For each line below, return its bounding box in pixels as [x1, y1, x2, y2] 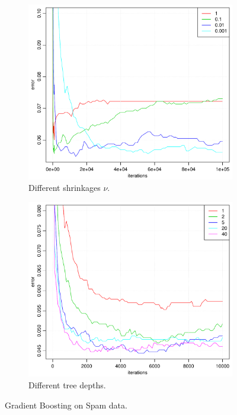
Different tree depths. [28, 379, 106, 391]
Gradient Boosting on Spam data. [5, 398, 127, 411]
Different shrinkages [28, 181, 101, 194]
